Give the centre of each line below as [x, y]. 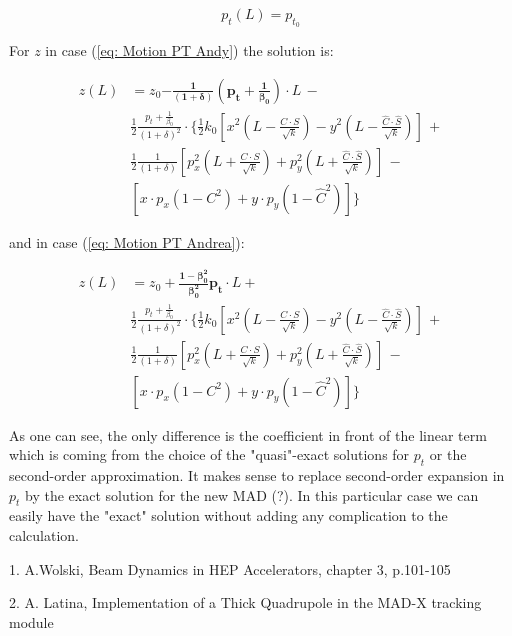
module [31, 621]
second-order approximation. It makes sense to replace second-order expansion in [257, 475]
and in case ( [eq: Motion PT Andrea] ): [127, 241]
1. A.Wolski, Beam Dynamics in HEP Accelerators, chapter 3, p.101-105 [230, 568]
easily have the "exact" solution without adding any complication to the [228, 515]
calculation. [44, 535]
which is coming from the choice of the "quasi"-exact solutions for [209, 454]
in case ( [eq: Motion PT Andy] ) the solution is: [189, 50]
